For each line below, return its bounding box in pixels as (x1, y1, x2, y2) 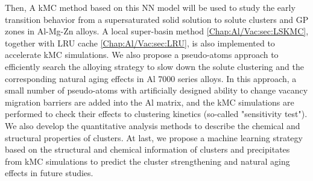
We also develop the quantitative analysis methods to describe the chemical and (5, 119, 300, 132)
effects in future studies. (5, 167, 93, 179)
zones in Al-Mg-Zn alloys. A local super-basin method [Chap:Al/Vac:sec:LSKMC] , (5, 25, 309, 37)
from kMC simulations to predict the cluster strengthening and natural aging (5, 154, 290, 167)
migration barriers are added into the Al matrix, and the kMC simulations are (5, 95, 294, 108)
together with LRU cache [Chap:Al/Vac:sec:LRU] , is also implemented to (5, 36, 275, 49)
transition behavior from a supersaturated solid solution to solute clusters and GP (5, 13, 309, 25)
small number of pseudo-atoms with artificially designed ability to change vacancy (5, 84, 308, 97)
